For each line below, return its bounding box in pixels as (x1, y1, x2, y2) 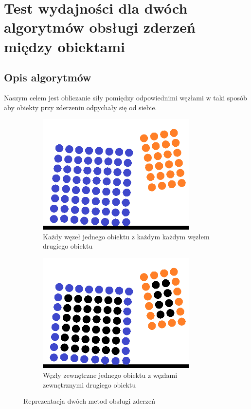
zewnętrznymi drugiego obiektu (43, 379, 136, 390)
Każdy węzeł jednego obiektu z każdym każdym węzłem (43, 231, 210, 241)
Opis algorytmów (4, 70, 91, 85)
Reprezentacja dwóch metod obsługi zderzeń (23, 396, 156, 406)
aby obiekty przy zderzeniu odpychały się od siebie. (4, 102, 157, 112)
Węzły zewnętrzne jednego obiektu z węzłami (43, 370, 178, 380)
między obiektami (4, 36, 125, 56)
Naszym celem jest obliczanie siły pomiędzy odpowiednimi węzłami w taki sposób (4, 92, 247, 102)
